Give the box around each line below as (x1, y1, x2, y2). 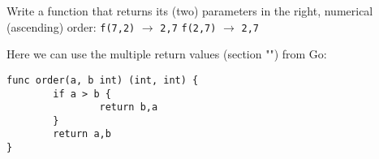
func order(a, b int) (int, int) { (6, 74, 199, 86)
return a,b (53, 128, 111, 140)
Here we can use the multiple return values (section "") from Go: (6, 45, 327, 62)
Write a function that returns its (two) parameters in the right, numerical (6, 2, 373, 19)
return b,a (99, 101, 158, 114)
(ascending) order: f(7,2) (6, 18, 136, 35)
